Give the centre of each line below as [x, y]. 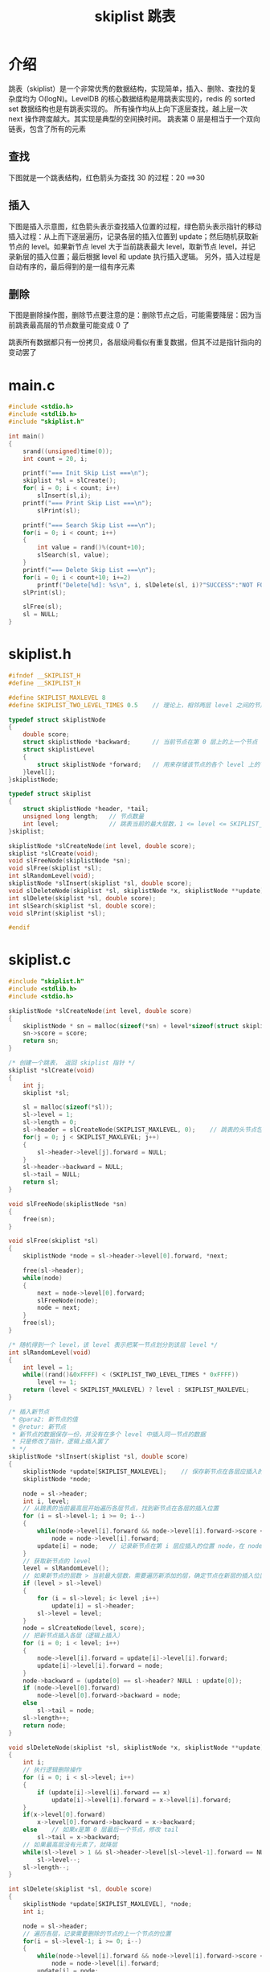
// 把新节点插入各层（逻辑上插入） [73, 1636]
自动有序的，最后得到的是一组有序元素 [72, 266]
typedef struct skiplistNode [57, 720]
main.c [32, 385]
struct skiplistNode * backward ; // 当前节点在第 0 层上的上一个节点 [140, 742]
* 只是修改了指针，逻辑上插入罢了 [60, 1442]
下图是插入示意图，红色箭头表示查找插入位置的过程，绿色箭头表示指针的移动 [135, 226]
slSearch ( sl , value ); [74, 555]
